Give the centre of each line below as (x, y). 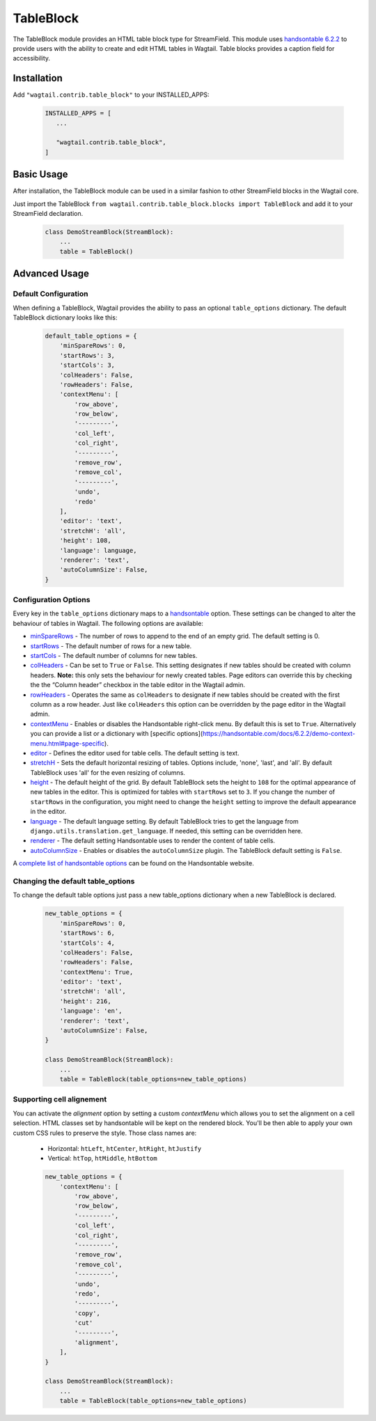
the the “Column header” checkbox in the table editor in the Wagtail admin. (138, 685)
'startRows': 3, (87, 355)
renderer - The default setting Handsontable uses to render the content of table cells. (152, 841)
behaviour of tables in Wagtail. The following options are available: (108, 623)
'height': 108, (85, 541)
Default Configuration (50, 294)
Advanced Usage (51, 274)
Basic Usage (40, 174)
